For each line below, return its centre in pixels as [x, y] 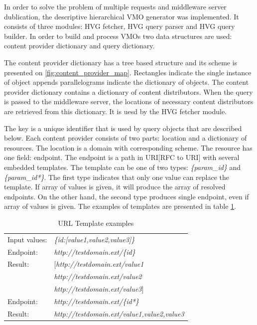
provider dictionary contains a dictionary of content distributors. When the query [128, 91]
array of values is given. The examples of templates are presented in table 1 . [120, 206]
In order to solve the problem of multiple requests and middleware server [115, 6]
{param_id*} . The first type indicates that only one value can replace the [117, 177]
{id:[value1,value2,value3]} [94, 239]
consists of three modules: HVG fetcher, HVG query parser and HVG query [120, 26]
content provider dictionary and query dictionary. [79, 46]
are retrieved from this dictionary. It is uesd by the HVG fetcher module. [116, 111]
